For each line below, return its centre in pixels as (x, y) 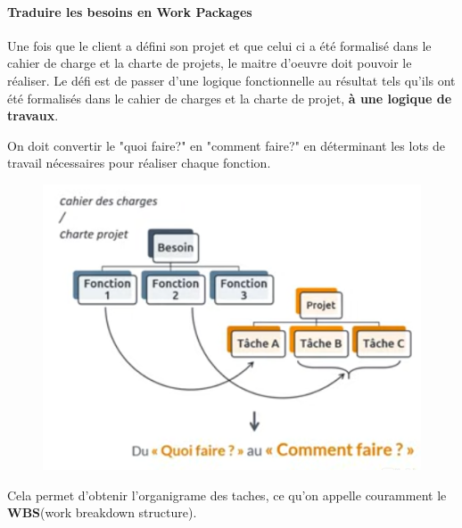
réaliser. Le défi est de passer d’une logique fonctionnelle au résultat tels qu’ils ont (231, 80)
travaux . (33, 115)
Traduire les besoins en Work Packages (130, 11)
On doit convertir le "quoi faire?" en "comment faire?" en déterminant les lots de (227, 145)
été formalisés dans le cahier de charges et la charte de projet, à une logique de (230, 98)
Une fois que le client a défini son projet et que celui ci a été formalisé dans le (219, 45)
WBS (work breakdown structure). (102, 512)
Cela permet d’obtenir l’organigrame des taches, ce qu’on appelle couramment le (227, 495)
